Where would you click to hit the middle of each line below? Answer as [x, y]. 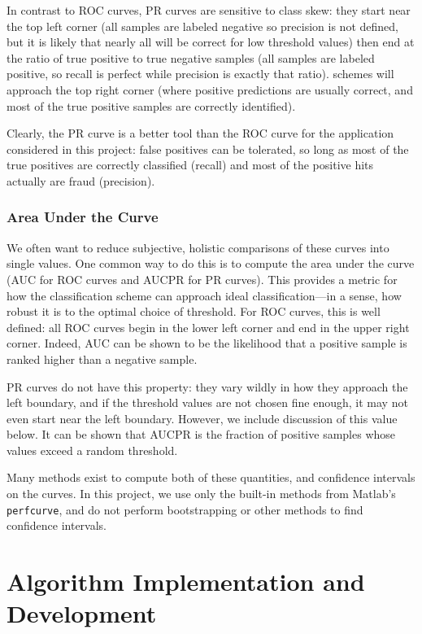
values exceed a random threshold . [92, 450]
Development [82, 613]
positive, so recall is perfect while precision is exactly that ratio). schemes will [200, 74]
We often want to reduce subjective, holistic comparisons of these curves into [198, 247]
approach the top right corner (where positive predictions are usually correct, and [210, 89]
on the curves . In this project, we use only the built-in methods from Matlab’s [201, 494]
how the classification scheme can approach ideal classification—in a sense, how [204, 295]
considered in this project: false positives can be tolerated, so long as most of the [208, 149]
